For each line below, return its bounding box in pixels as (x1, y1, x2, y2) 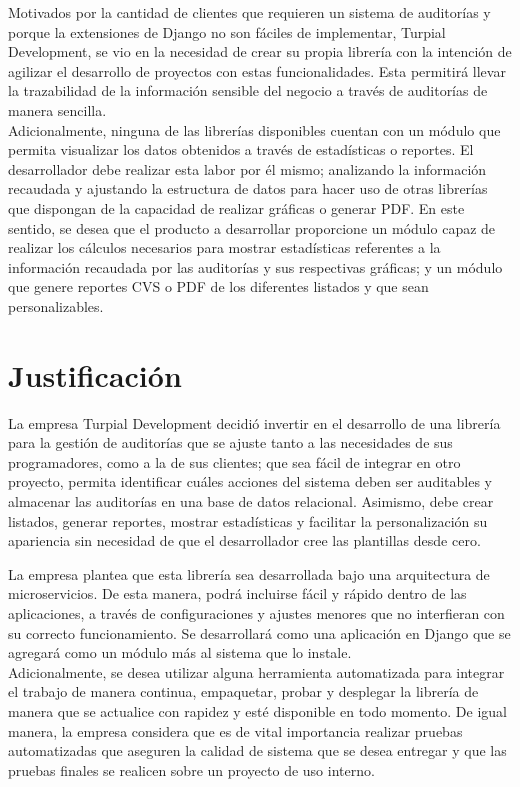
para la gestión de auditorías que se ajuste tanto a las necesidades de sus (8, 432, 453, 453)
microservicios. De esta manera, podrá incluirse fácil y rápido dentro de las (8, 583, 467, 604)
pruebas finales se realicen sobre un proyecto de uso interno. (8, 759, 375, 780)
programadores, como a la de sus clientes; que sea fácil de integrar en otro (8, 451, 461, 472)
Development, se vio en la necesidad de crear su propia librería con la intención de (8, 41, 512, 62)
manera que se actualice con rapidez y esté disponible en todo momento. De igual (8, 700, 508, 721)
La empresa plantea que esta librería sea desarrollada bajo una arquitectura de (8, 563, 490, 584)
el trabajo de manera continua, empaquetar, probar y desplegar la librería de (8, 681, 479, 702)
